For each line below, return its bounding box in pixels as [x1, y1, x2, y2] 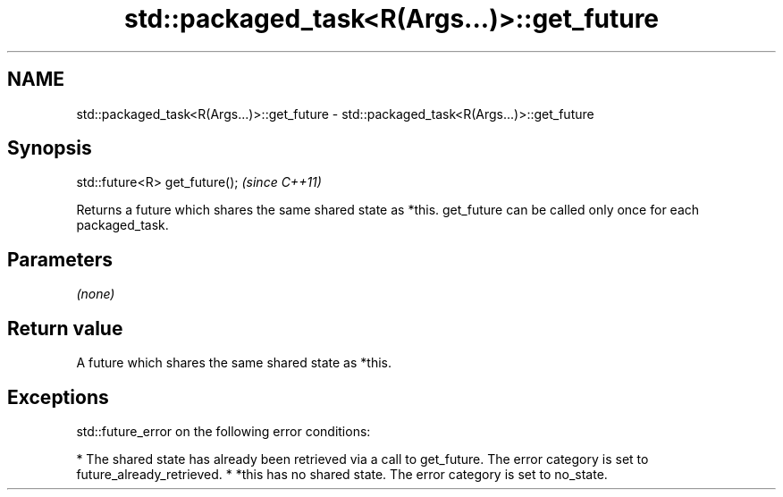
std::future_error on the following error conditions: [76, 423, 371, 439]
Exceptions [7, 385, 109, 409]
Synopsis [7, 137, 92, 160]
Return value [7, 316, 123, 340]
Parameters [7, 248, 113, 271]
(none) [76, 286, 115, 302]
